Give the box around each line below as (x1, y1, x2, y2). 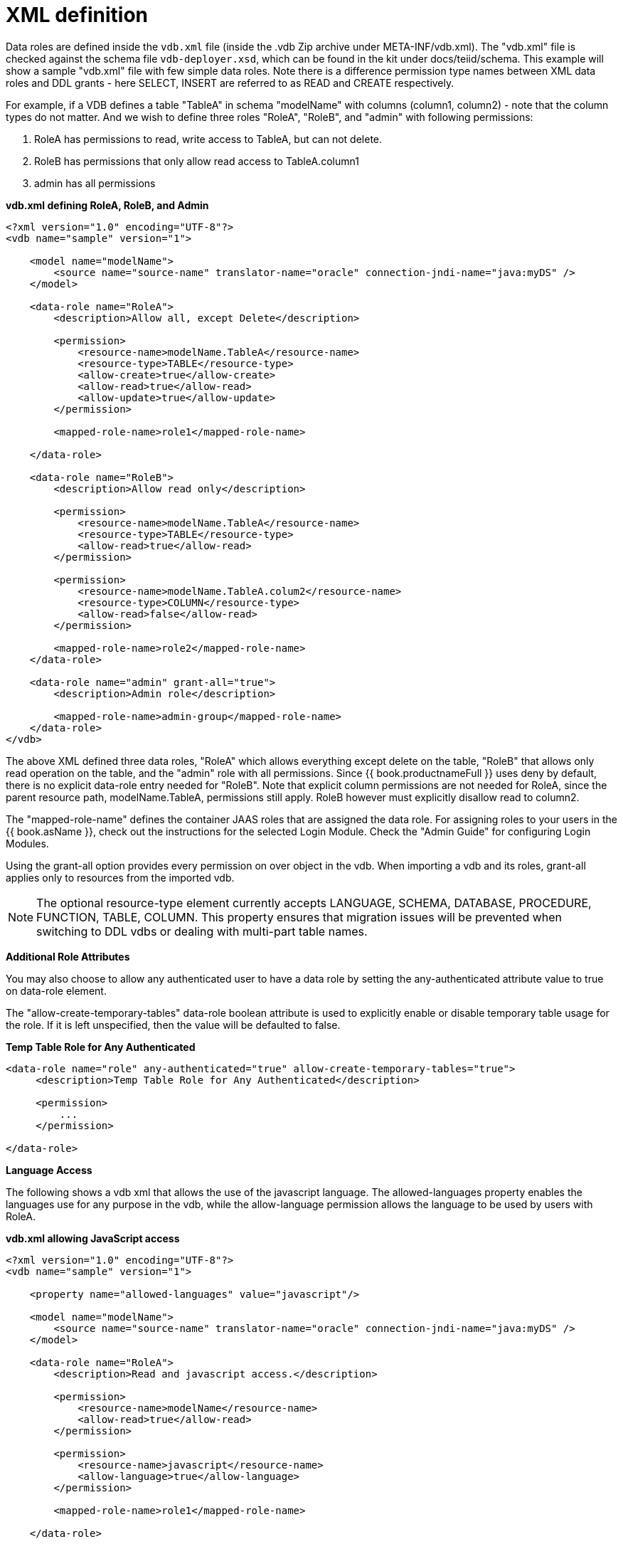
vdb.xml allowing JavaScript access (6, 1232, 180, 1244)
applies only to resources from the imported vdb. (6, 871, 235, 884)
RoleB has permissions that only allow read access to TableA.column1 (34, 154, 359, 167)
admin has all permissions (34, 176, 156, 189)
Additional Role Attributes (6, 950, 130, 963)
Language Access (6, 1163, 92, 1176)
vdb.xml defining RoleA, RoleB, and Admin (6, 199, 209, 211)
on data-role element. (6, 984, 107, 997)
